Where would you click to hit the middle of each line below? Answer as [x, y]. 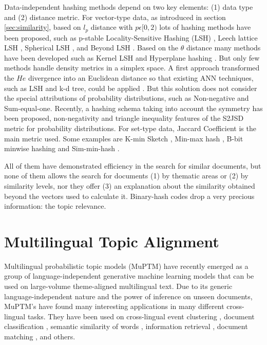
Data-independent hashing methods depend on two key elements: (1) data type [129, 7]
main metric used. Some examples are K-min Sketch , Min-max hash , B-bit [124, 138]
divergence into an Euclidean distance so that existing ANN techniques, [141, 78]
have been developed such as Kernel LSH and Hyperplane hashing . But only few [132, 57]
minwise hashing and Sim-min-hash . [62, 148]
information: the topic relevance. [55, 206]
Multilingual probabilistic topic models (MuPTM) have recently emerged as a [126, 266]
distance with [112, 27]
